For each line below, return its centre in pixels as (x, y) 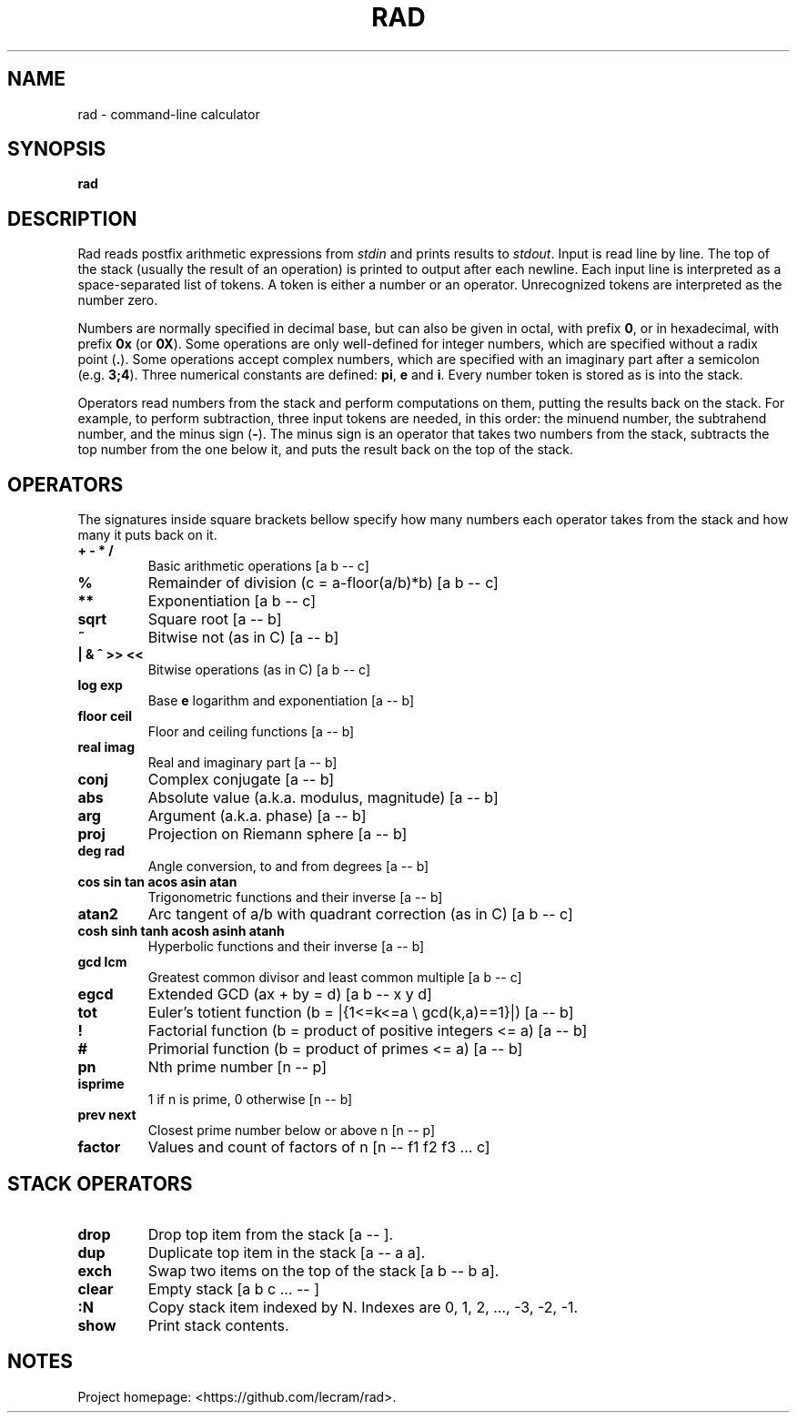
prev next (107, 1115)
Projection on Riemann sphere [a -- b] (277, 834)
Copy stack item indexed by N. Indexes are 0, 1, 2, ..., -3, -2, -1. (363, 1307)
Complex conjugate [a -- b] (241, 780)
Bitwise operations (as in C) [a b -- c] (259, 670)
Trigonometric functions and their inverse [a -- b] (295, 898)
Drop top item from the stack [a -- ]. (271, 1234)
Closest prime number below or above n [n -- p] (292, 1131)
